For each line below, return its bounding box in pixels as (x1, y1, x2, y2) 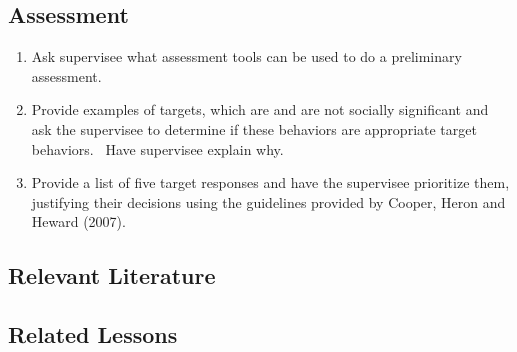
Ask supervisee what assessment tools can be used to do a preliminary (31, 46, 462, 67)
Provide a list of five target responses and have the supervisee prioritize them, (31, 172, 510, 193)
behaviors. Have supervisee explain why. (31, 138, 284, 159)
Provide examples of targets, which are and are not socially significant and (31, 99, 489, 120)
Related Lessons (8, 319, 178, 350)
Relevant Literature (8, 260, 216, 291)
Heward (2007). (31, 211, 126, 232)
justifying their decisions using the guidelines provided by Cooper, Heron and (31, 191, 506, 212)
